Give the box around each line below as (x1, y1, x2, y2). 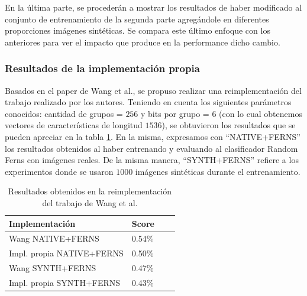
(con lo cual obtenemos (219, 107, 302, 119)
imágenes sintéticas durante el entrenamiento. (135, 165, 300, 177)
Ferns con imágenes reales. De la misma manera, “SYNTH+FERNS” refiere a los (5, 154, 299, 166)
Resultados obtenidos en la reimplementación (8, 185, 172, 197)
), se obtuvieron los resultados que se (161, 119, 296, 131)
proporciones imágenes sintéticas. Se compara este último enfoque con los (5, 24, 270, 37)
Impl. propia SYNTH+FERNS (9, 276, 121, 288)
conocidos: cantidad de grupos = (5, 107, 123, 119)
